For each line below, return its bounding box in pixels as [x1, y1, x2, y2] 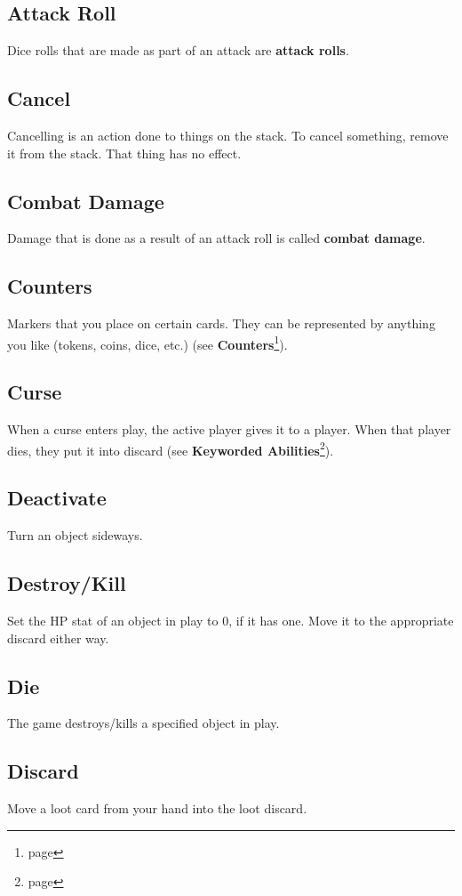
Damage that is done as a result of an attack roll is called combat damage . [7, 229, 426, 247]
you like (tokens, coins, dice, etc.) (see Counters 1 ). [7, 332, 288, 353]
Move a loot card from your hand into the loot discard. [7, 799, 307, 818]
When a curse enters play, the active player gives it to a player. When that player [7, 420, 451, 439]
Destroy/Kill [7, 569, 126, 597]
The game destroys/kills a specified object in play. [7, 714, 280, 732]
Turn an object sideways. [7, 526, 143, 545]
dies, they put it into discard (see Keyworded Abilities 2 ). [7, 438, 334, 459]
